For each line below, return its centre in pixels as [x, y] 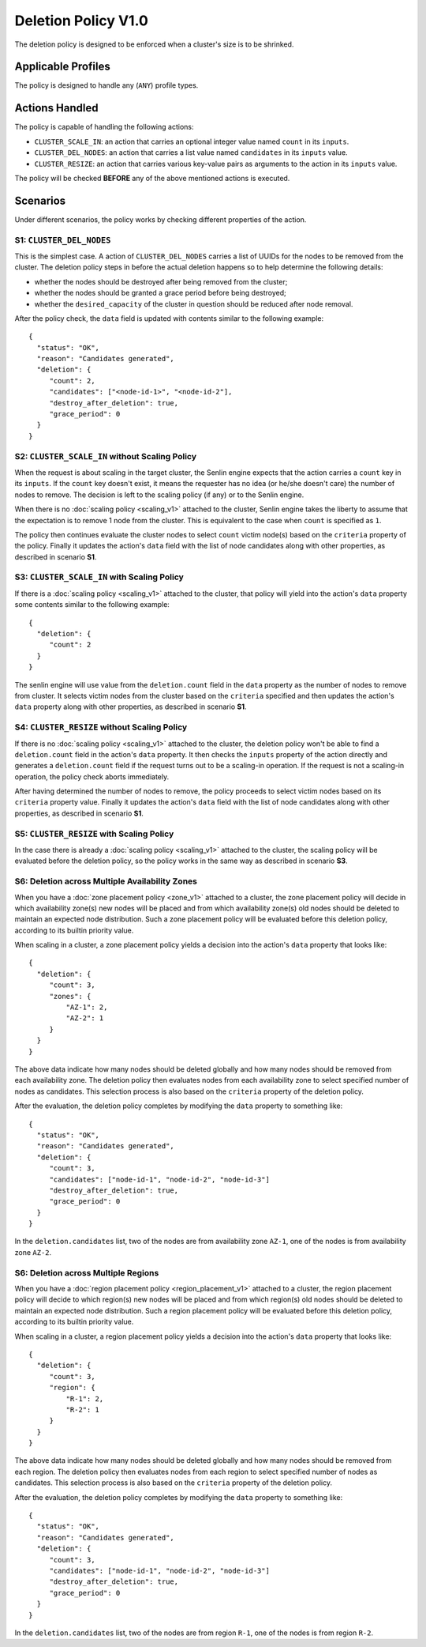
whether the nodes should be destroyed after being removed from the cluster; [161, 281]
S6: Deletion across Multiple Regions [87, 1272]
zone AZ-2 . [33, 1252]
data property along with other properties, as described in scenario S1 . [131, 707]
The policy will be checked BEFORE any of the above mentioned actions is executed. [152, 178]
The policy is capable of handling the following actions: [104, 127]
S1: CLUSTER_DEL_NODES [63, 239]
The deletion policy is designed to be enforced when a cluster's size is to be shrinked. [154, 44]
